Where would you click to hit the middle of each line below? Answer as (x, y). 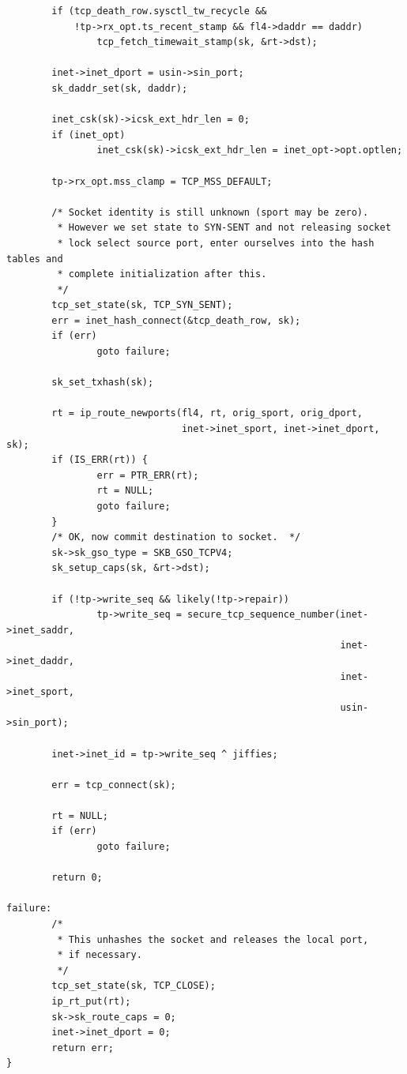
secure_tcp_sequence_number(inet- (278, 615)
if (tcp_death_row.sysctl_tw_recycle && (159, 11)
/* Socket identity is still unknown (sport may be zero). (210, 212)
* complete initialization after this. (162, 274)
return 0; (77, 878)
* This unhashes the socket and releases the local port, (213, 939)
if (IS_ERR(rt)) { (100, 460)
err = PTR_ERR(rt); (148, 475)
